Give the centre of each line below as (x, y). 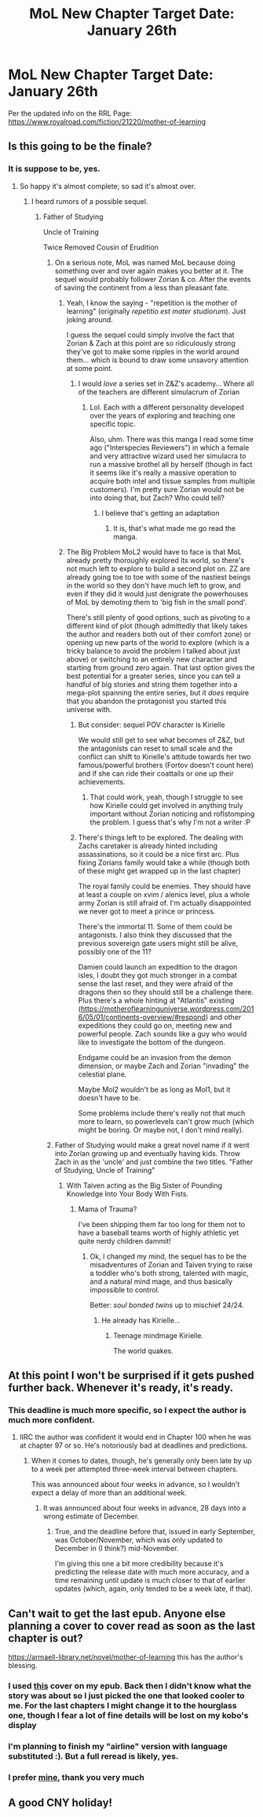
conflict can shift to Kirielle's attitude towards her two (164, 756)
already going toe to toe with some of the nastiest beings (159, 577)
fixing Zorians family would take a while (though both (164, 862)
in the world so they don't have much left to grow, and (153, 585)
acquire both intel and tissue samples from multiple (172, 480)
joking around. (90, 319)
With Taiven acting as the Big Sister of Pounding (144, 1185)
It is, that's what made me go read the (175, 528)
